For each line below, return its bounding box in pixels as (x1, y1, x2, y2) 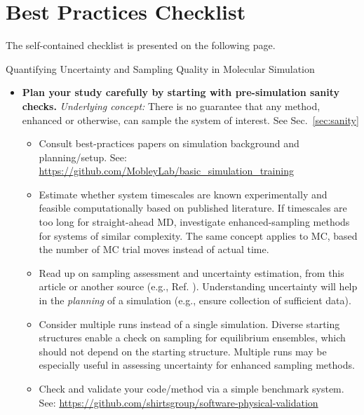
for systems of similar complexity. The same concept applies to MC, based (39, 228, 358, 243)
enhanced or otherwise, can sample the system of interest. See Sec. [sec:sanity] (22, 112, 359, 127)
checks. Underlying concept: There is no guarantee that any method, (22, 98, 321, 113)
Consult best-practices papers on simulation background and (39, 136, 299, 151)
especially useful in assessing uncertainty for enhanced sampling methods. (39, 358, 355, 372)
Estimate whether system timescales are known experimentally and (39, 186, 328, 201)
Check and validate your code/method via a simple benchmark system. (39, 381, 344, 395)
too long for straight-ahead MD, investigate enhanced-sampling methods (39, 215, 350, 229)
